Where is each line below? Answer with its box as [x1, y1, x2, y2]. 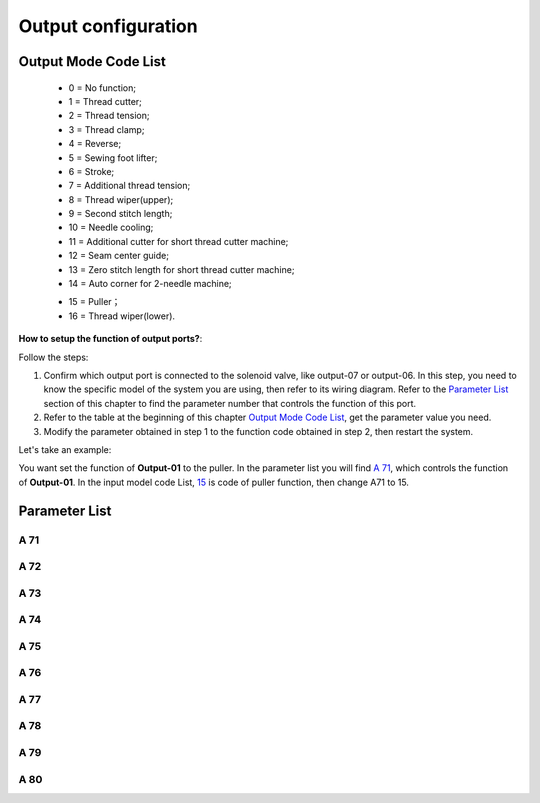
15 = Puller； [68, 296, 121, 308]
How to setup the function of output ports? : [18, 333, 203, 345]
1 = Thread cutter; [68, 95, 142, 107]
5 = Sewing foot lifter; [68, 151, 158, 164]
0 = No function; [68, 81, 137, 94]
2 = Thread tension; [68, 110, 150, 122]
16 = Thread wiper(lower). [68, 310, 175, 322]
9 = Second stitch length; [68, 208, 173, 220]
